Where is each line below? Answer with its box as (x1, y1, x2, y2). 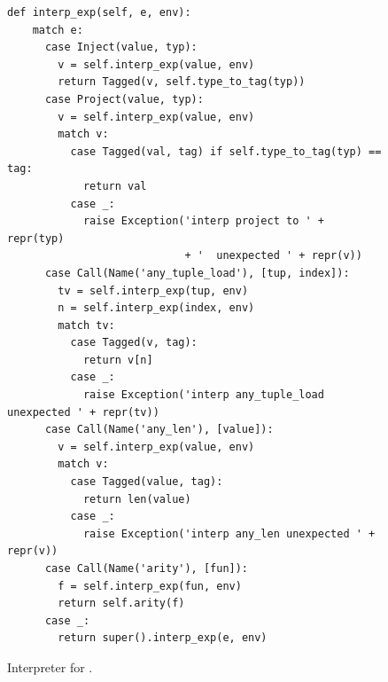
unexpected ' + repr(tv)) (7, 405, 159, 419)
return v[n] (82, 353, 153, 366)
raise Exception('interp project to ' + (82, 215, 324, 228)
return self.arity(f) (58, 597, 185, 610)
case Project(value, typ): (44, 92, 204, 106)
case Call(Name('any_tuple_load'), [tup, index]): (44, 266, 350, 279)
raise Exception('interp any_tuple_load (82, 388, 324, 402)
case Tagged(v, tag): (70, 336, 198, 349)
